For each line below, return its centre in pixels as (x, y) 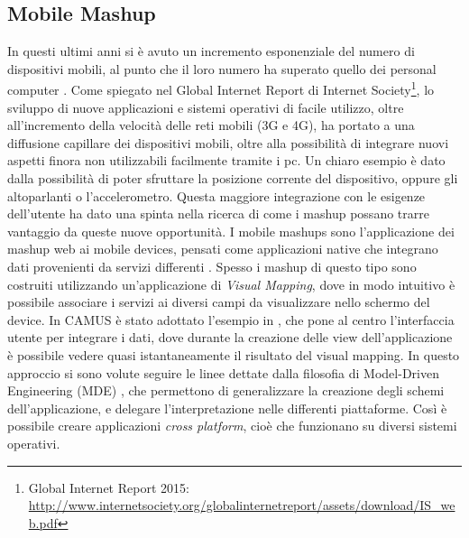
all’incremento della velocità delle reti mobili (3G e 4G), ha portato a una (211, 125)
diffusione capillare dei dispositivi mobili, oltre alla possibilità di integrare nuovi (228, 142)
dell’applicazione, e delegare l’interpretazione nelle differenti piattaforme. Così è (227, 408)
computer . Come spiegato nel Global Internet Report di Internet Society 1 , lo (221, 88)
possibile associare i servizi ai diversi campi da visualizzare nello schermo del (219, 302)
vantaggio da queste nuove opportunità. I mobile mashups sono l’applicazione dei (231, 231)
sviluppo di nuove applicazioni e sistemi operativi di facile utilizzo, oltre (206, 107)
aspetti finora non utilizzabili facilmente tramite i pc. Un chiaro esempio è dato (226, 160)
